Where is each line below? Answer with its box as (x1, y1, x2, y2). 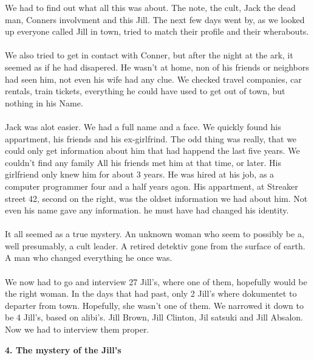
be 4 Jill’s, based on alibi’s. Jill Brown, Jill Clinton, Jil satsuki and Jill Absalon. (5, 311, 303, 324)
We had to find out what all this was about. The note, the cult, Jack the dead (5, 1, 296, 13)
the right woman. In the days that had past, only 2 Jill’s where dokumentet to (5, 287, 297, 300)
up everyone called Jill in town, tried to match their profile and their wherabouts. (5, 25, 309, 38)
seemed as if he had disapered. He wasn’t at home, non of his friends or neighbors (5, 60, 309, 73)
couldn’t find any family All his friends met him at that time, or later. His (5, 156, 281, 168)
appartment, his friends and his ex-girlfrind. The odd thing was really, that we (5, 132, 297, 145)
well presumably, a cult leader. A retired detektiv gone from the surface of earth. (5, 239, 305, 252)
